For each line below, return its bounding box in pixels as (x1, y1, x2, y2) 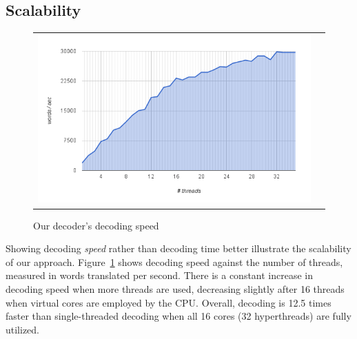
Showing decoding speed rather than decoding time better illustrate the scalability (6, 241, 351, 256)
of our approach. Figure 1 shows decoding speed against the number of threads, (6, 254, 343, 269)
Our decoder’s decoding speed (33, 218, 159, 232)
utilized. (6, 322, 40, 336)
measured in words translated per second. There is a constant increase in (6, 268, 314, 282)
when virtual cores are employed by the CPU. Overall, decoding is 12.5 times (6, 295, 331, 309)
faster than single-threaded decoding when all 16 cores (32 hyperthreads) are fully (6, 309, 351, 323)
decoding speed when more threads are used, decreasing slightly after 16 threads (6, 281, 345, 296)
